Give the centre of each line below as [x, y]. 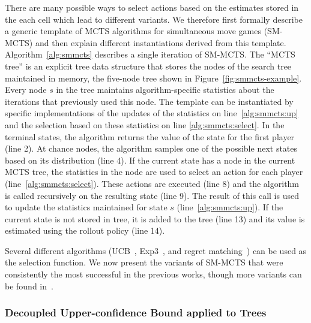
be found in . [29, 286]
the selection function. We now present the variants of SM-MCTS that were [144, 262]
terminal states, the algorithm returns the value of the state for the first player [150, 136]
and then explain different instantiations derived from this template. [161, 42]
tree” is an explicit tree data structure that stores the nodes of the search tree [148, 66]
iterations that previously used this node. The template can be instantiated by [149, 101]
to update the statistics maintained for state [86, 207]
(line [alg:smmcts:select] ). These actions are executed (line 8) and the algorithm [152, 183]
